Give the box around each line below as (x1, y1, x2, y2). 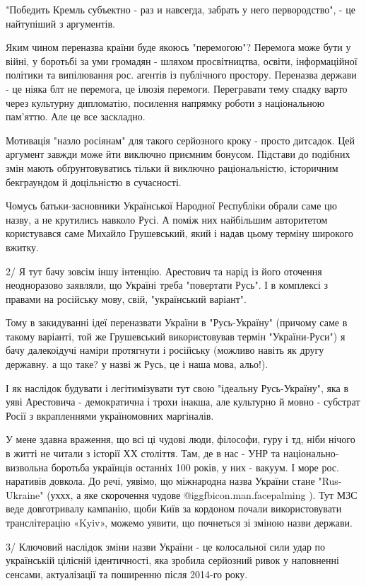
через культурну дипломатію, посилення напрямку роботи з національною (6, 95, 325, 110)
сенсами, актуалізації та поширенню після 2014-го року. (6, 566, 248, 581)
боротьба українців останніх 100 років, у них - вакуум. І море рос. (51, 459, 339, 474)
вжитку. (6, 239, 39, 254)
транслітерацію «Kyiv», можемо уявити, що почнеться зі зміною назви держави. (6, 515, 353, 529)
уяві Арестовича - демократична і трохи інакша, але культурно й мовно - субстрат (6, 394, 360, 409)
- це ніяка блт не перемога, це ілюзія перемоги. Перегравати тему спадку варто (6, 81, 348, 96)
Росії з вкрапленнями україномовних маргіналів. (6, 408, 214, 423)
